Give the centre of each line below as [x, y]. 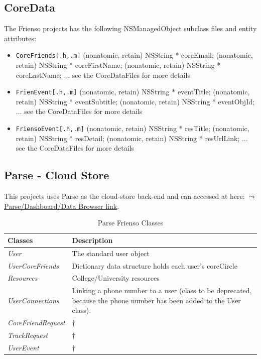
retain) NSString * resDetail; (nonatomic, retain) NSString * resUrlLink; [128, 138]
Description [92, 240]
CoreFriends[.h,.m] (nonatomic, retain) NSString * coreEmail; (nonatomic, [134, 55]
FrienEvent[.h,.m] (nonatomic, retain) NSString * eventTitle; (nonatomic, [133, 92]
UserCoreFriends [33, 265]
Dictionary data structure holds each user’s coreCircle [155, 265]
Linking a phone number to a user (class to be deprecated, [162, 290]
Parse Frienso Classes [130, 223]
